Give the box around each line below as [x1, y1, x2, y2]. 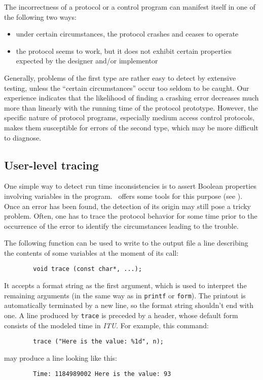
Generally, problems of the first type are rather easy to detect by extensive [4, 72, 236, 83]
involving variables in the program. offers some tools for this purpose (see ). [4, 190, 243, 201]
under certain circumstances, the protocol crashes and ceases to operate [16, 28, 239, 39]
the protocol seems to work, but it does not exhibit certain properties [16, 45, 232, 56]
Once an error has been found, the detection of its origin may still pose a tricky [4, 200, 251, 211]
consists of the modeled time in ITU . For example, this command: [4, 320, 209, 330]
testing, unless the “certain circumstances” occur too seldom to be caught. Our [4, 82, 249, 93]
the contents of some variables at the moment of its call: [4, 247, 179, 258]
